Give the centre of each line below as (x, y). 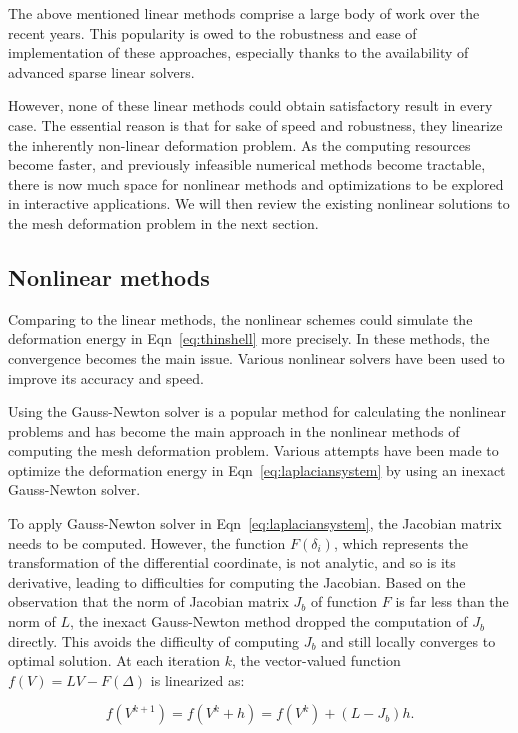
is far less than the (452, 601)
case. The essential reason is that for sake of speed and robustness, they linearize (255, 124)
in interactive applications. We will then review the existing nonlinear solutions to (259, 203)
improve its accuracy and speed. (106, 377)
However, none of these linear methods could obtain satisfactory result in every (250, 105)
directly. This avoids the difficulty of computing (154, 640)
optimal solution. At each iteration (114, 660)
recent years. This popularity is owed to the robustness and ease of (212, 32)
